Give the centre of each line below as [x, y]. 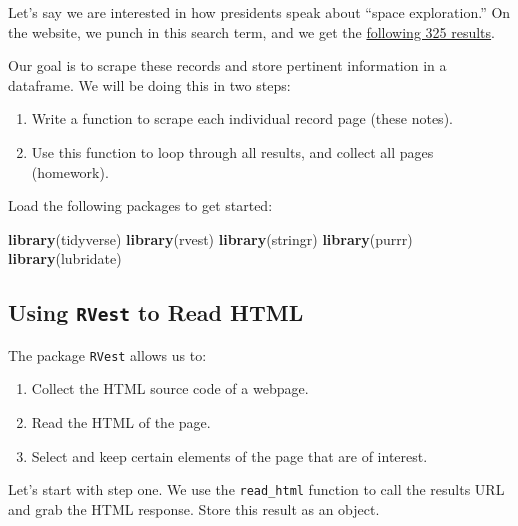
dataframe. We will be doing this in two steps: [149, 84]
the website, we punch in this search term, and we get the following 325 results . [251, 31]
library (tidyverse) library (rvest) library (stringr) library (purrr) [210, 238]
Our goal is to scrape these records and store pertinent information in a [227, 65]
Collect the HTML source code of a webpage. [170, 388]
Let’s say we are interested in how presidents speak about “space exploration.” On [259, 12]
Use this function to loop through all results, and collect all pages [232, 151]
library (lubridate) [65, 258]
